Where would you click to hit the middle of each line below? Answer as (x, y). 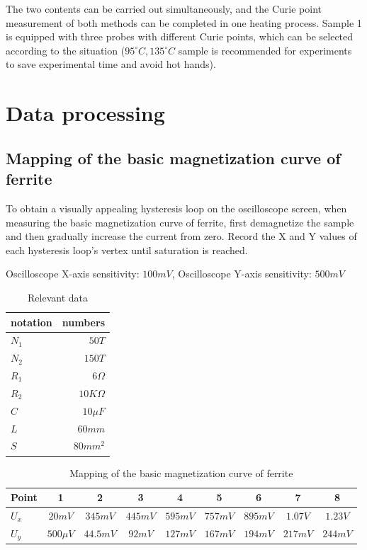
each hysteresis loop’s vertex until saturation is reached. (127, 250)
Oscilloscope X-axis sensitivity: (73, 274)
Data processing (85, 113)
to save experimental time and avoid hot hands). (111, 64)
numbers (83, 322)
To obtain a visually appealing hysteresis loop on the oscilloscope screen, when (176, 208)
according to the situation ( (66, 50)
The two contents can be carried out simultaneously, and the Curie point (164, 8)
